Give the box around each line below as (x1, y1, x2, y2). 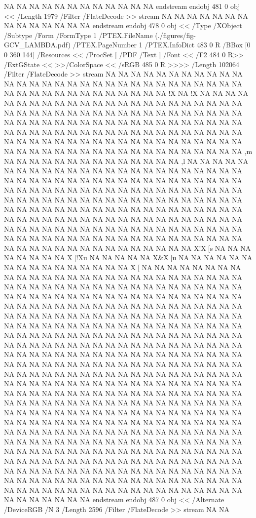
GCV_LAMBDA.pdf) (4, 40, 71, 50)
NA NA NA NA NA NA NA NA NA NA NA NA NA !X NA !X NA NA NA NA (4, 88, 249, 98)
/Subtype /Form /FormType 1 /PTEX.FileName (4, 30, 153, 40)
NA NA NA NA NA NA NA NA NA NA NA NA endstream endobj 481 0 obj (4, 1, 240, 11)
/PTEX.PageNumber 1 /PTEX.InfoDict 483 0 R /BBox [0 (73, 40, 251, 50)
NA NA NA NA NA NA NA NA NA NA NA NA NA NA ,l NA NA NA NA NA (4, 156, 249, 166)
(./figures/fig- (155, 30, 196, 40)
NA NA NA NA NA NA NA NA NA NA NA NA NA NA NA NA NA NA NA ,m (4, 146, 253, 156)
